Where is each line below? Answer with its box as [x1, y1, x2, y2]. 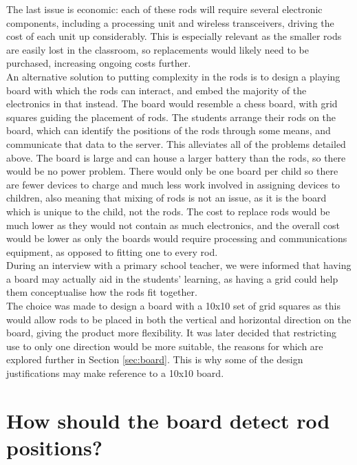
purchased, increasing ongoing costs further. [6, 56, 191, 70]
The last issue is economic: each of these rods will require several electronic [6, 2, 323, 16]
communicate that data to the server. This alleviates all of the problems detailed [6, 136, 346, 151]
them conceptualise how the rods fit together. [6, 285, 197, 299]
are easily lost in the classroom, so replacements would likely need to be [6, 42, 309, 56]
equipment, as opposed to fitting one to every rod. [6, 244, 218, 259]
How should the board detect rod [6, 406, 330, 434]
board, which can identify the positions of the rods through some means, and [6, 123, 331, 138]
